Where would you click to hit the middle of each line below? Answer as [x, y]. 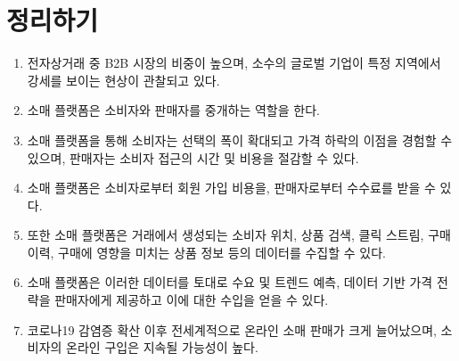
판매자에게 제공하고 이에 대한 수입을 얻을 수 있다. [192, 300]
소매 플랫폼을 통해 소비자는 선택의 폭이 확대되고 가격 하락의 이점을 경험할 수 [240, 139]
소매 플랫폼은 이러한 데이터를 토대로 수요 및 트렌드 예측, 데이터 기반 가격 [230, 282]
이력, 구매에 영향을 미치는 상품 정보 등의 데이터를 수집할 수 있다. [206, 252]
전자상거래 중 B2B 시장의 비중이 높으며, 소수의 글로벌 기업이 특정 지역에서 [234, 63]
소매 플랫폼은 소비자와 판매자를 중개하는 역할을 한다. [173, 110]
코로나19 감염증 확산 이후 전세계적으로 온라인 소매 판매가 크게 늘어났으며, [232, 329]
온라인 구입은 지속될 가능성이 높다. [162, 347]
